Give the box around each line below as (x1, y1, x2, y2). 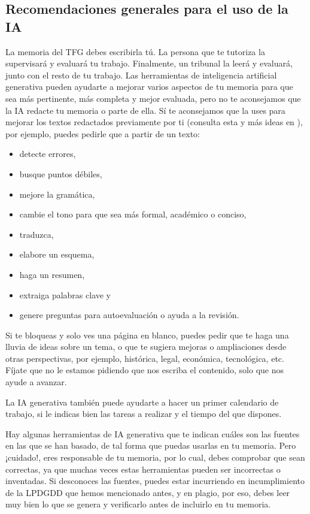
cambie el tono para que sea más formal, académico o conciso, (19, 208, 247, 220)
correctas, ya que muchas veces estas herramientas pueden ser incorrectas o (5, 462, 281, 475)
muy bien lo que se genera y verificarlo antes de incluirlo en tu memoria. (5, 498, 271, 510)
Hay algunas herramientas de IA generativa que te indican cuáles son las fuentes (5, 427, 300, 440)
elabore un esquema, (19, 248, 95, 261)
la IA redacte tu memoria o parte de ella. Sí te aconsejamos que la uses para (5, 104, 285, 116)
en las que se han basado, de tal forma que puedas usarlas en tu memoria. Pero (5, 439, 296, 452)
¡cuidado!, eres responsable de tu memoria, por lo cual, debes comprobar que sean (5, 451, 305, 464)
